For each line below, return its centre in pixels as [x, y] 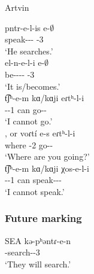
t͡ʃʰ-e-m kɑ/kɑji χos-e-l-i [47, 168]
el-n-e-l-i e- [25, 63]
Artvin [17, 7]
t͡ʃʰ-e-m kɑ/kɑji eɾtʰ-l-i [45, 98]
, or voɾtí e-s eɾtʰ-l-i [40, 133]
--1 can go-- [26, 109]
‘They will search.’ [38, 264]
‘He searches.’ [29, 51]
